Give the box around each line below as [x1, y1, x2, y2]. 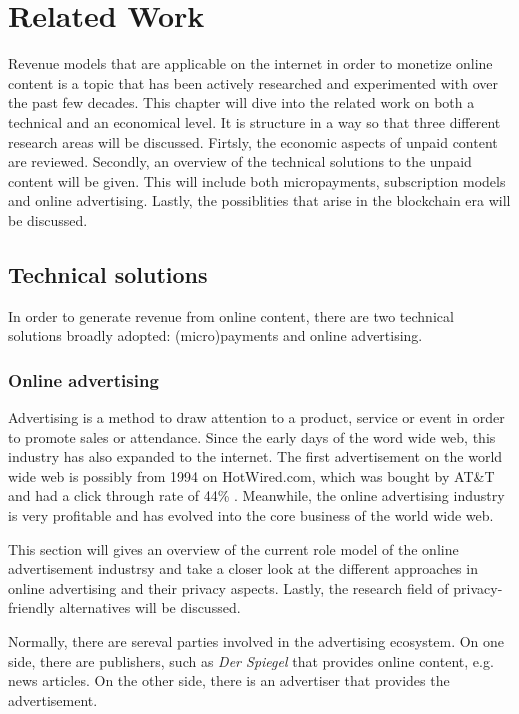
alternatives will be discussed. [59, 597, 241, 618]
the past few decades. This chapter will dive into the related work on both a [8, 92, 475, 113]
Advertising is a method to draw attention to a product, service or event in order [8, 407, 505, 428]
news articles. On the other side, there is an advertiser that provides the [8, 670, 450, 691]
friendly [8, 597, 55, 618]
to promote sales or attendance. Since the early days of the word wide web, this [8, 426, 496, 447]
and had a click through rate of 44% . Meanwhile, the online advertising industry [8, 485, 505, 506]
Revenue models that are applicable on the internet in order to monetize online [8, 53, 493, 74]
